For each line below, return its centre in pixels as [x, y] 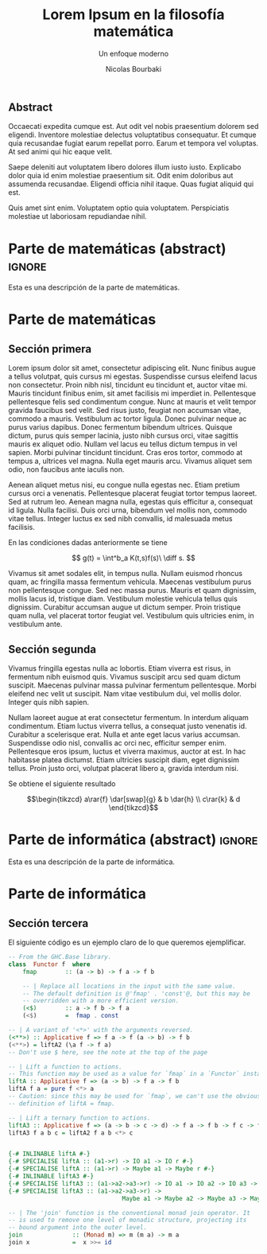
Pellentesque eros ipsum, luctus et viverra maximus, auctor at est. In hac [127, 752]
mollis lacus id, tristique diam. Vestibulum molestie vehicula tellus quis [123, 599]
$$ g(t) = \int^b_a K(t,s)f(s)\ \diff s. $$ [133, 558]
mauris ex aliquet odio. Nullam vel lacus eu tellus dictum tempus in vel [123, 444]
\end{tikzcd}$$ [133, 808]
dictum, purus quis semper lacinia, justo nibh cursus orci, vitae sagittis [123, 436]
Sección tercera [48, 923]
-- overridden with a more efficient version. [101, 1001]
